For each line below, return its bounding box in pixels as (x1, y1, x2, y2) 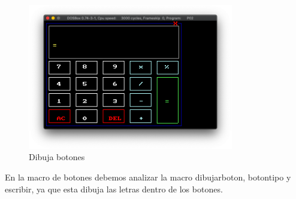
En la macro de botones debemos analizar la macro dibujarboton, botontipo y (5, 171, 291, 183)
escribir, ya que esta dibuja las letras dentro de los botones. (5, 182, 223, 195)
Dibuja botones (29, 151, 85, 163)
